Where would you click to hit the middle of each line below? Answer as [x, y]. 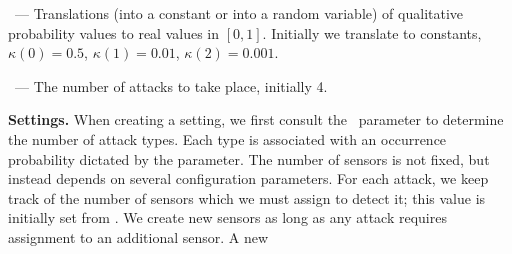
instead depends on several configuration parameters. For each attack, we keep [248, 178]
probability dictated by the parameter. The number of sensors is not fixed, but [249, 158]
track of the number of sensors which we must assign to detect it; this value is [247, 197]
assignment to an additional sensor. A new [138, 236]
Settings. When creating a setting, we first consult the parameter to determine [256, 119]
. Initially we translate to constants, [372, 32]
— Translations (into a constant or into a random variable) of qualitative [239, 13]
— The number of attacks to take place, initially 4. [171, 85]
